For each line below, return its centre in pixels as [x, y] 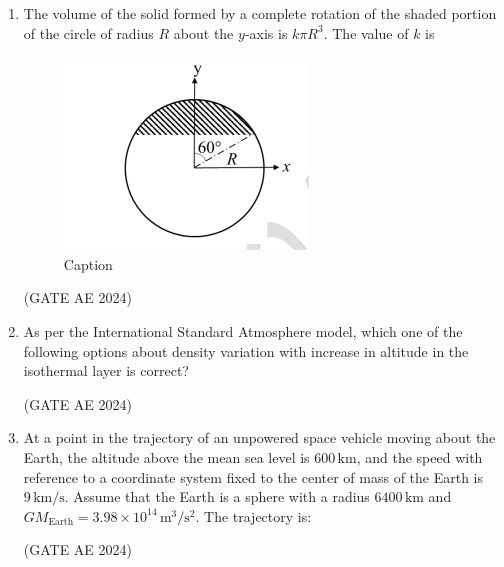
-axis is [266, 32]
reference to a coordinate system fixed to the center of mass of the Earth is [253, 476]
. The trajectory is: [253, 515]
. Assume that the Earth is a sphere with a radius [217, 496]
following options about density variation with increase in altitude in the [246, 350]
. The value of [366, 32]
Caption [88, 263]
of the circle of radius [88, 32]
